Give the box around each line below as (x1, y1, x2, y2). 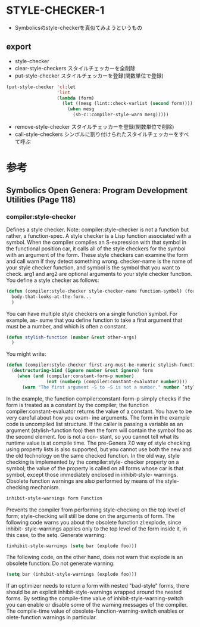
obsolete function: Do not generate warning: (6, 560, 115, 567)
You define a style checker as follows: (6, 277, 99, 284)
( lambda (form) (57, 95, 95, 101)
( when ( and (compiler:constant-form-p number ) (17, 373, 135, 379)
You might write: (6, 350, 46, 358)
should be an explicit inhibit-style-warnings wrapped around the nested (6, 588, 182, 596)
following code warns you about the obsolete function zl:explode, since (6, 519, 182, 526)
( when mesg (67, 106, 95, 112)
